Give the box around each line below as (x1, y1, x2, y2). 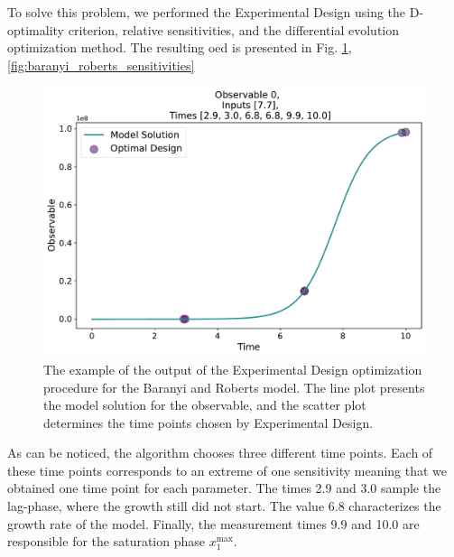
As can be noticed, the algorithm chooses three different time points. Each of (7, 443, 433, 462)
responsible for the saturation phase (7, 532, 206, 551)
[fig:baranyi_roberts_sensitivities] (7, 55, 195, 74)
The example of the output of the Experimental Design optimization (43, 359, 422, 378)
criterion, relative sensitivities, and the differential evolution (68, 20, 400, 39)
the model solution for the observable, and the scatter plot (43, 395, 366, 414)
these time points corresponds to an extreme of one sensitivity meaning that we (7, 460, 448, 479)
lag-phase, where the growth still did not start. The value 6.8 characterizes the (7, 497, 441, 515)
